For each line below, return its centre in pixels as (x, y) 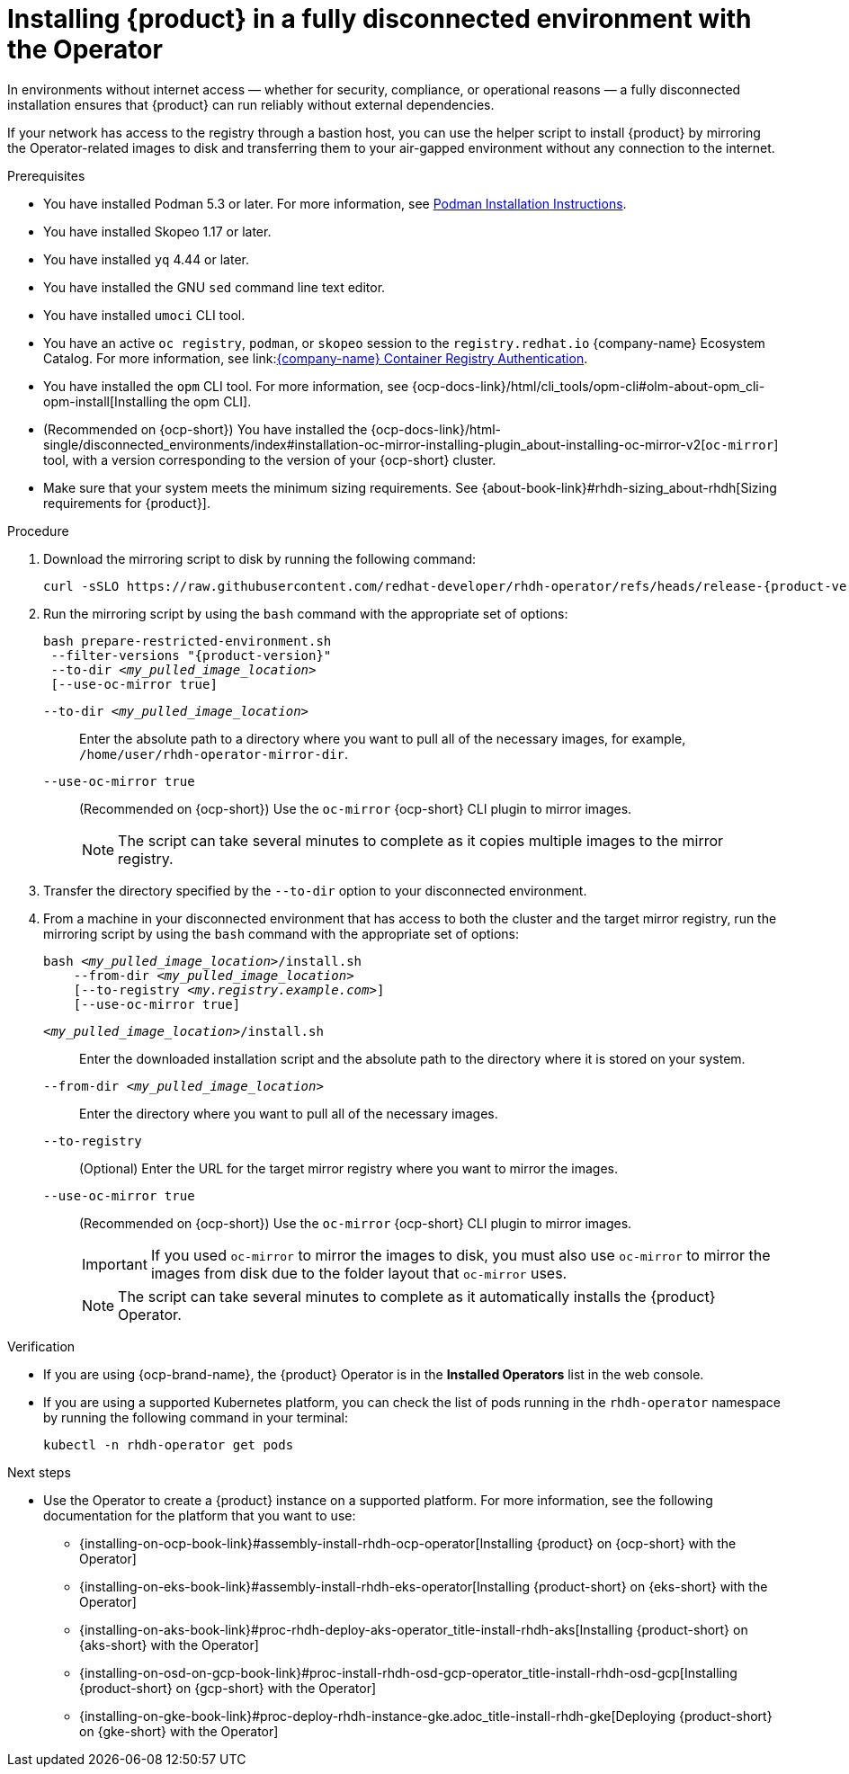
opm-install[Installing (106, 401)
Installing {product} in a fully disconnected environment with (380, 19)
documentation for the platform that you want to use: (200, 1515)
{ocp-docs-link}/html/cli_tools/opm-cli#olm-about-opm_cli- (589, 386)
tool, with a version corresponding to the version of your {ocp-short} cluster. (270, 459)
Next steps (39, 1472)
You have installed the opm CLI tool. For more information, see (226, 386)
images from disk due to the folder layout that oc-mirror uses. (359, 1273)
